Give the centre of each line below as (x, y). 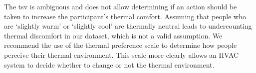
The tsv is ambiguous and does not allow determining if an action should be (121, 6)
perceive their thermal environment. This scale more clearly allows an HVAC (122, 55)
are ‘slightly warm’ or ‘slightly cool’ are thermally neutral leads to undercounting (128, 26)
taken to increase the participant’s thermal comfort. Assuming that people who (125, 16)
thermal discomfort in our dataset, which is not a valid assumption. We (113, 35)
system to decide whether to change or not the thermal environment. (109, 64)
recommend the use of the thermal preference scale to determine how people (121, 45)
